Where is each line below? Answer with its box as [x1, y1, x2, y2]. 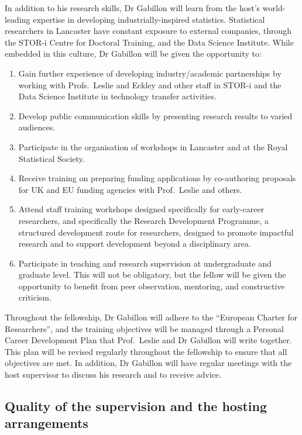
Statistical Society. [18, 152, 85, 164]
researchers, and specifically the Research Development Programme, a [18, 214, 269, 226]
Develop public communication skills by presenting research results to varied [18, 109, 293, 122]
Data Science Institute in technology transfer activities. [18, 90, 217, 102]
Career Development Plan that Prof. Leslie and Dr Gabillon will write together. [5, 334, 292, 346]
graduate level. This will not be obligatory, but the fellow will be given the [18, 268, 286, 281]
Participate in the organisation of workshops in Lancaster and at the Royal [18, 140, 288, 153]
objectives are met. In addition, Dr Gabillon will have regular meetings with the [5, 357, 292, 369]
